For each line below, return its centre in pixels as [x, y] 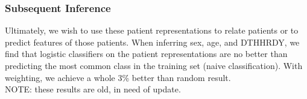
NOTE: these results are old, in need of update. [93, 89]
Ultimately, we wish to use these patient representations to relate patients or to [152, 30]
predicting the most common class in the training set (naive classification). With [154, 65]
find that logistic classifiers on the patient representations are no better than [146, 54]
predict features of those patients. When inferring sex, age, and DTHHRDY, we [152, 42]
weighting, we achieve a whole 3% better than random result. [118, 77]
